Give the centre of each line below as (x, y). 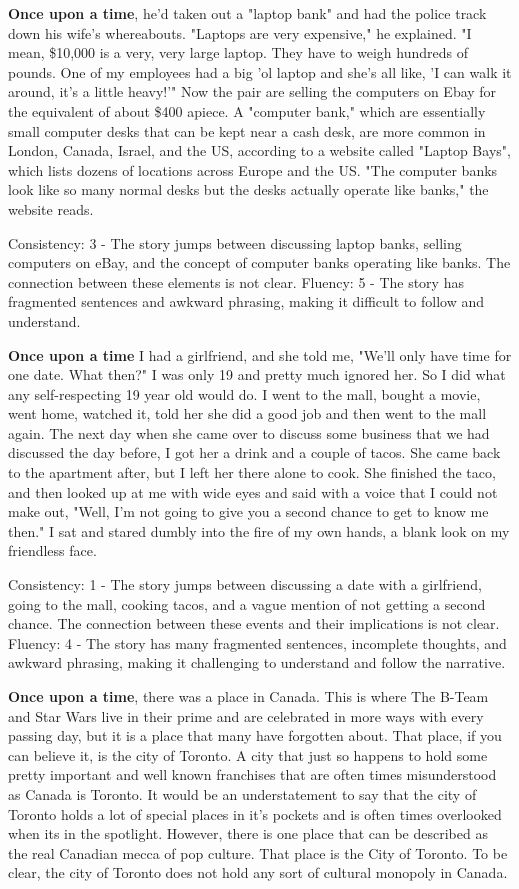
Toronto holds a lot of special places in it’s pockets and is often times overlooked (255, 813)
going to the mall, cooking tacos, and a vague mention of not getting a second (247, 603)
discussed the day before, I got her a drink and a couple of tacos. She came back (254, 452)
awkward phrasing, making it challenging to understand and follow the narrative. (257, 662)
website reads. (51, 208)
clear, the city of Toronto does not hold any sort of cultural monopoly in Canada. (258, 872)
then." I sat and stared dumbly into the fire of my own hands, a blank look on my (259, 530)
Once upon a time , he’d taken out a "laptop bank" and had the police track (247, 13)
